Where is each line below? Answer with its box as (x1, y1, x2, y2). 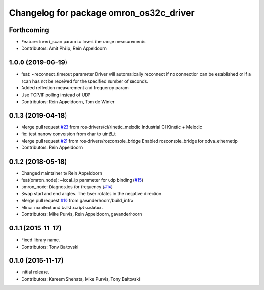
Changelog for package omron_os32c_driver (9, 7, 195, 18)
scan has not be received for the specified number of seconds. (21, 78, 149, 84)
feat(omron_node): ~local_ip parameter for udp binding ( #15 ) (21, 177, 144, 183)
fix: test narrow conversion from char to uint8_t (21, 131, 116, 137)
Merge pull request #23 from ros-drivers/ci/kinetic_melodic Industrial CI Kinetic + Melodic (21, 124, 202, 130)
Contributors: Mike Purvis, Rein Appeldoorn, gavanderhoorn (21, 211, 142, 217)
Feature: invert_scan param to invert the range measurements (21, 39, 146, 45)
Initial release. (21, 269, 49, 275)
